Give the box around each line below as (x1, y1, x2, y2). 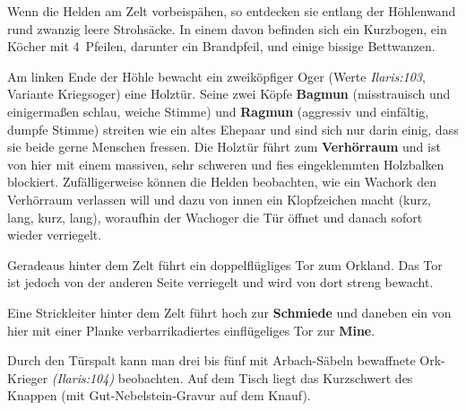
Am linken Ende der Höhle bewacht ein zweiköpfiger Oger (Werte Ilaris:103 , (7, 66, 426, 85)
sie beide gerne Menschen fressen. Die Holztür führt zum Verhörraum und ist (7, 137, 441, 156)
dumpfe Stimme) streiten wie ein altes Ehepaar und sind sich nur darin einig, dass (7, 119, 459, 138)
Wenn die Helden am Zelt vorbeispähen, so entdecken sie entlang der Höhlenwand (7, 2, 456, 20)
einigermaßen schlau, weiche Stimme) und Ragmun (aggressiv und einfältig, (7, 101, 429, 120)
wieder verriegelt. (7, 225, 102, 244)
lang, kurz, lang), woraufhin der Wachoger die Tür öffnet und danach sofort (7, 207, 423, 226)
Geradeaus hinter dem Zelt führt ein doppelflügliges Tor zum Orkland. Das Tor (7, 255, 443, 274)
